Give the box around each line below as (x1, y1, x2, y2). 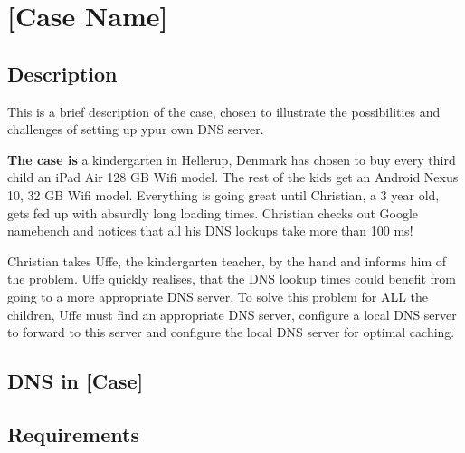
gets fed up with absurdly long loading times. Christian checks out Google (7, 203, 419, 222)
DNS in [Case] (7, 367, 144, 395)
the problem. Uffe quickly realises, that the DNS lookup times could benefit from (7, 269, 456, 288)
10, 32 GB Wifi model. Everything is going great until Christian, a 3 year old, (7, 185, 440, 204)
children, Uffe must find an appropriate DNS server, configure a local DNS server (7, 304, 457, 323)
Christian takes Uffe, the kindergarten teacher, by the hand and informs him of (7, 251, 447, 270)
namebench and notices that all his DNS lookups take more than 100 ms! (7, 221, 413, 240)
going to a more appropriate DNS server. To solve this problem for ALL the (7, 286, 429, 305)
